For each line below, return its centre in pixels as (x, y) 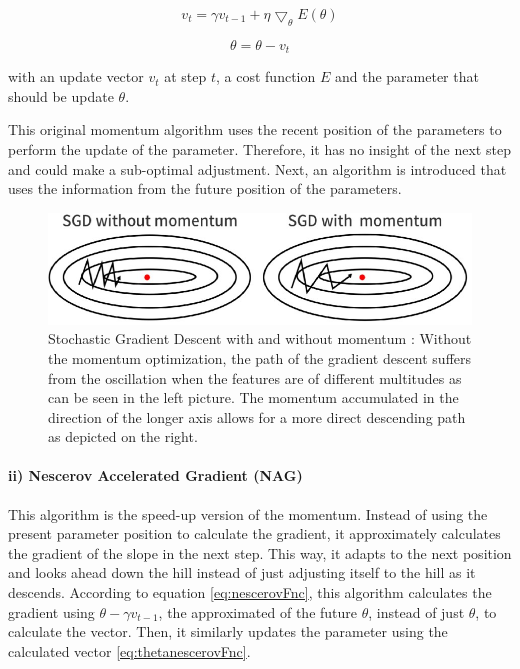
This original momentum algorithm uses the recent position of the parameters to (255, 129)
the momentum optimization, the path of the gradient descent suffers (260, 357)
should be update (61, 95)
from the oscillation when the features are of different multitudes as (255, 377)
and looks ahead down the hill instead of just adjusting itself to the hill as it (242, 572)
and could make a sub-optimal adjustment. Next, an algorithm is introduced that (257, 168)
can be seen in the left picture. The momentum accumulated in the (253, 397)
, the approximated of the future (258, 611)
